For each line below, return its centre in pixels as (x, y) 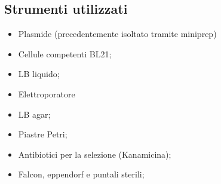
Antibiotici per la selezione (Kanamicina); (95, 154)
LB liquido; (39, 74)
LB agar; (34, 114)
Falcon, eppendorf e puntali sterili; (81, 174)
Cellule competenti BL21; (65, 53)
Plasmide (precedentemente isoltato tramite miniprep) (117, 34)
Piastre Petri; (43, 134)
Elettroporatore (47, 93)
